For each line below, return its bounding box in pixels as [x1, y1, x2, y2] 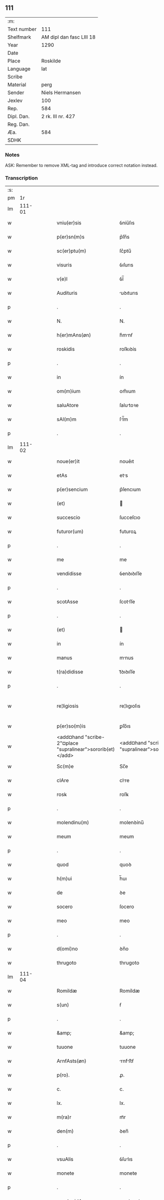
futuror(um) [57, 528, 84, 535]
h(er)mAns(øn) [57, 332, 91, 339]
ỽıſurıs [119, 262, 133, 268]
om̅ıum [119, 388, 136, 395]
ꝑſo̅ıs [119, 723, 131, 730]
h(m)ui [57, 875, 72, 882]
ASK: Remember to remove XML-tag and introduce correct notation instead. [5, 163, 158, 168]
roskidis [57, 346, 75, 353]
